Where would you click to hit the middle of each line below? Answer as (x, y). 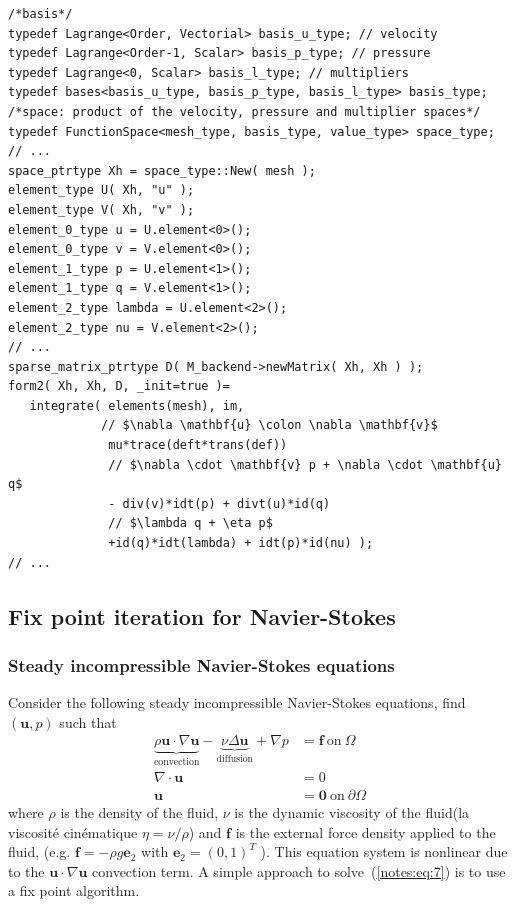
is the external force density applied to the (365, 831)
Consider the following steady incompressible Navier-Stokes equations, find (237, 702)
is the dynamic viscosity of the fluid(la (352, 811)
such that (88, 721)
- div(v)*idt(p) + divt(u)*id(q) (219, 503)
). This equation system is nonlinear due (384, 851)
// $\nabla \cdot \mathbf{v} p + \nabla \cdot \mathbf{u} (305, 464)
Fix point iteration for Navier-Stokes (202, 615)
